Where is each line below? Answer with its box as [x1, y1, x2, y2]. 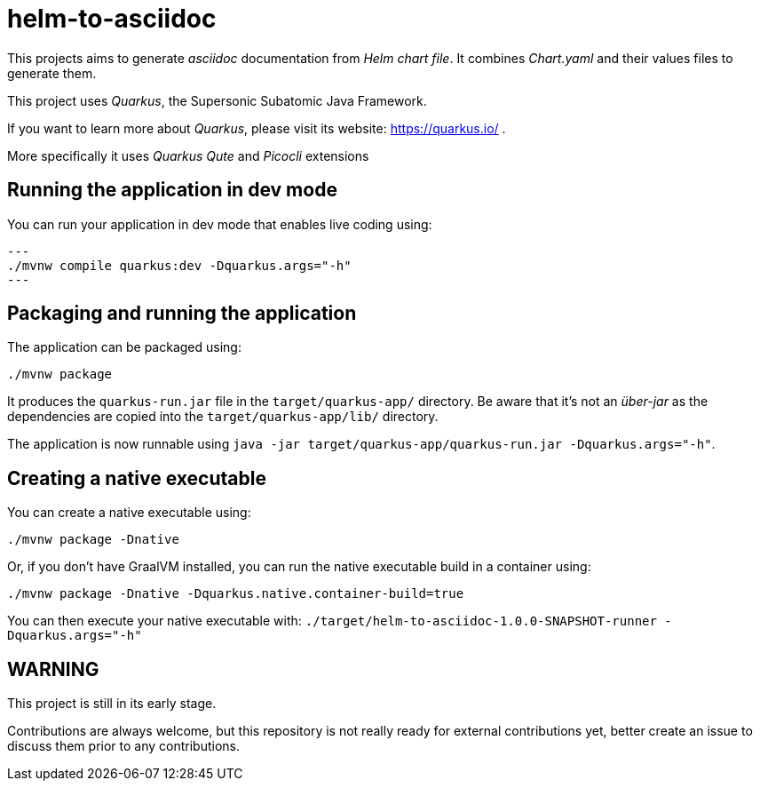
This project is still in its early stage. [7, 696, 217, 712]
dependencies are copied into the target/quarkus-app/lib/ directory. [7, 409, 439, 425]
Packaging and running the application [7, 302, 357, 325]
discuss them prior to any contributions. [7, 738, 241, 754]
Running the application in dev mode [7, 179, 337, 202]
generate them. [7, 65, 97, 81]
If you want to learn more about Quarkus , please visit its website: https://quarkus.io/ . [7, 120, 506, 136]
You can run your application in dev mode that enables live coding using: [7, 216, 432, 232]
